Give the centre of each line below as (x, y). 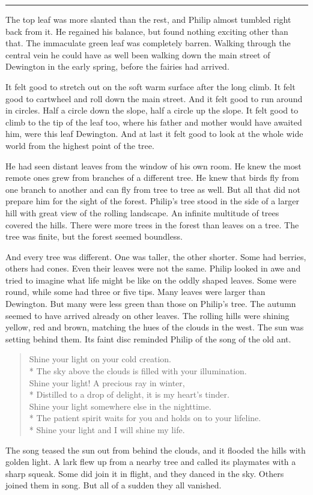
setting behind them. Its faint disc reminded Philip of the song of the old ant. (148, 339)
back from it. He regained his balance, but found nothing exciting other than (147, 31)
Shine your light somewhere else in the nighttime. (120, 406)
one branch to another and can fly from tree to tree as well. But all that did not (153, 189)
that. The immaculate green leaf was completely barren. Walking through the (148, 43)
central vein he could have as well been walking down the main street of (138, 54)
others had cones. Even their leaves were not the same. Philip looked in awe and (153, 268)
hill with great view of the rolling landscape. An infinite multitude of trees (142, 212)
